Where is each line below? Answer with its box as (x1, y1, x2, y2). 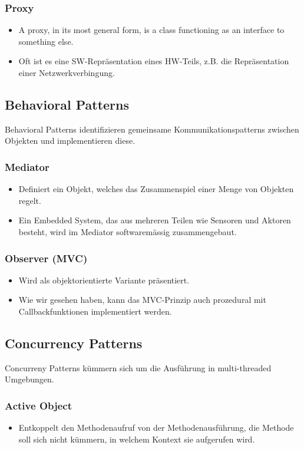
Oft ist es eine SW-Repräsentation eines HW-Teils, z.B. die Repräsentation (18, 55, 289, 67)
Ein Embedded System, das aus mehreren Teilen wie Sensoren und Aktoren (18, 214, 291, 226)
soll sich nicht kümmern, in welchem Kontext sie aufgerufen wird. (18, 433, 255, 445)
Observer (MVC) (5, 250, 88, 265)
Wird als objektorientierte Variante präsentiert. (18, 273, 190, 286)
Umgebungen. (5, 373, 54, 385)
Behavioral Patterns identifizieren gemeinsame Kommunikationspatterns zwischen (5, 123, 299, 135)
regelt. (18, 194, 41, 206)
